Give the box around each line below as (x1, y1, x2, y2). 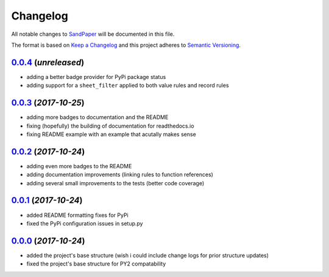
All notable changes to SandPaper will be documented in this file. (11, 30, 175, 38)
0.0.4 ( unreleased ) (11, 57, 85, 67)
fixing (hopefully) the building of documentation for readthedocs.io (26, 122, 194, 129)
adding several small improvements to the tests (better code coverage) (26, 179, 205, 186)
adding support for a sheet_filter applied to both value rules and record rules (26, 82, 229, 89)
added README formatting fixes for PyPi (26, 211, 129, 219)
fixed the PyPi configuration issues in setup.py (26, 219, 143, 227)
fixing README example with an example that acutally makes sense (26, 131, 196, 138)
